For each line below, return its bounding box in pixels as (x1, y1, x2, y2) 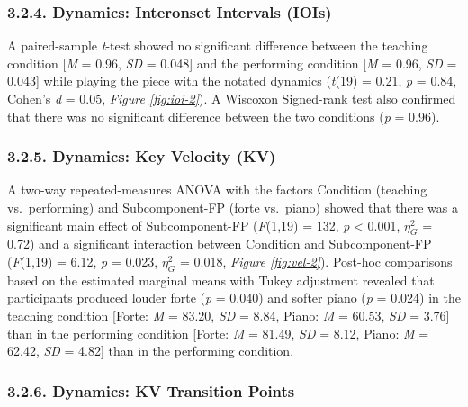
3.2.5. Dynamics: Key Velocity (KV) (7, 145, 276, 167)
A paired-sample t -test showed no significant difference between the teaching (7, 36, 428, 55)
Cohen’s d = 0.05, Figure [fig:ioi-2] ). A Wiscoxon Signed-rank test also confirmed (7, 89, 456, 107)
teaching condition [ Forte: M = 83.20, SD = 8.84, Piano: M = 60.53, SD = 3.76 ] (7, 305, 450, 324)
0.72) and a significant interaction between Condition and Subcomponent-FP (7, 234, 432, 253)
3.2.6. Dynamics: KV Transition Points (7, 379, 295, 402)
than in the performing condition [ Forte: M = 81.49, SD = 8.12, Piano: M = (7, 323, 429, 342)
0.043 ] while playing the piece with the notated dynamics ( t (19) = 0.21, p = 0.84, (7, 71, 457, 90)
